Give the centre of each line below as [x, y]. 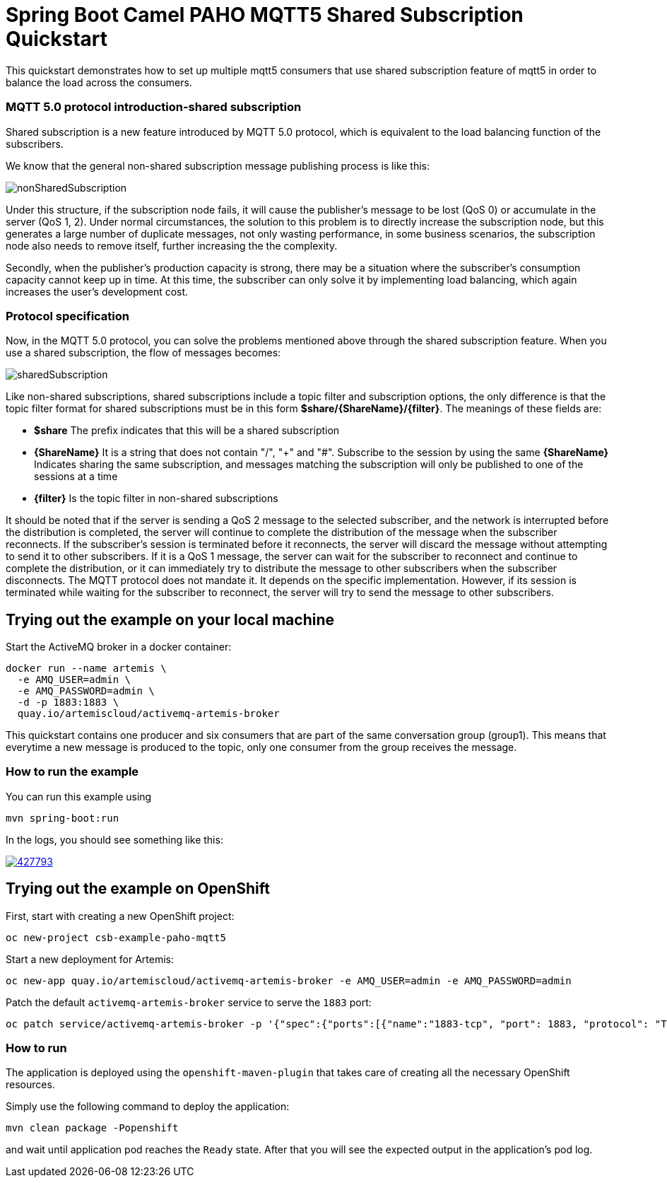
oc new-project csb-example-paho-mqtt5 [116, 937]
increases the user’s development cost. [97, 291]
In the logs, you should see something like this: [114, 839]
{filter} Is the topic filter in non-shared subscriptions [156, 499]
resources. [30, 1085]
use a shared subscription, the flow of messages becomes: [143, 353]
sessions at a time [76, 477]
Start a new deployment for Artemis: [90, 959]
